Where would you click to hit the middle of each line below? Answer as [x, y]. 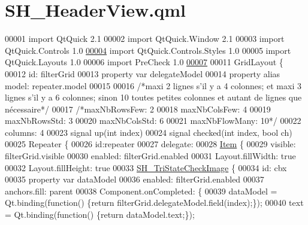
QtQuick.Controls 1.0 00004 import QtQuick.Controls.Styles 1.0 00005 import [148, 50]
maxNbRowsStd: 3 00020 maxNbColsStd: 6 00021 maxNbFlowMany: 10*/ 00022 [153, 121]
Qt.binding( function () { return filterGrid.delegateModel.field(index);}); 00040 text [154, 203]
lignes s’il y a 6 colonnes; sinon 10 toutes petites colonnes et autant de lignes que [153, 97]
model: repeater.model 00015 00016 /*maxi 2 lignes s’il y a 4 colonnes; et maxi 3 [153, 85]
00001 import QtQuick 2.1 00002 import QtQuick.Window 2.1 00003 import [145, 39]
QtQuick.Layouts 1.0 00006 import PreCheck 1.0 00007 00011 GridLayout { [144, 62]
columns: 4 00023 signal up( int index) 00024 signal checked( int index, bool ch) [149, 132]
